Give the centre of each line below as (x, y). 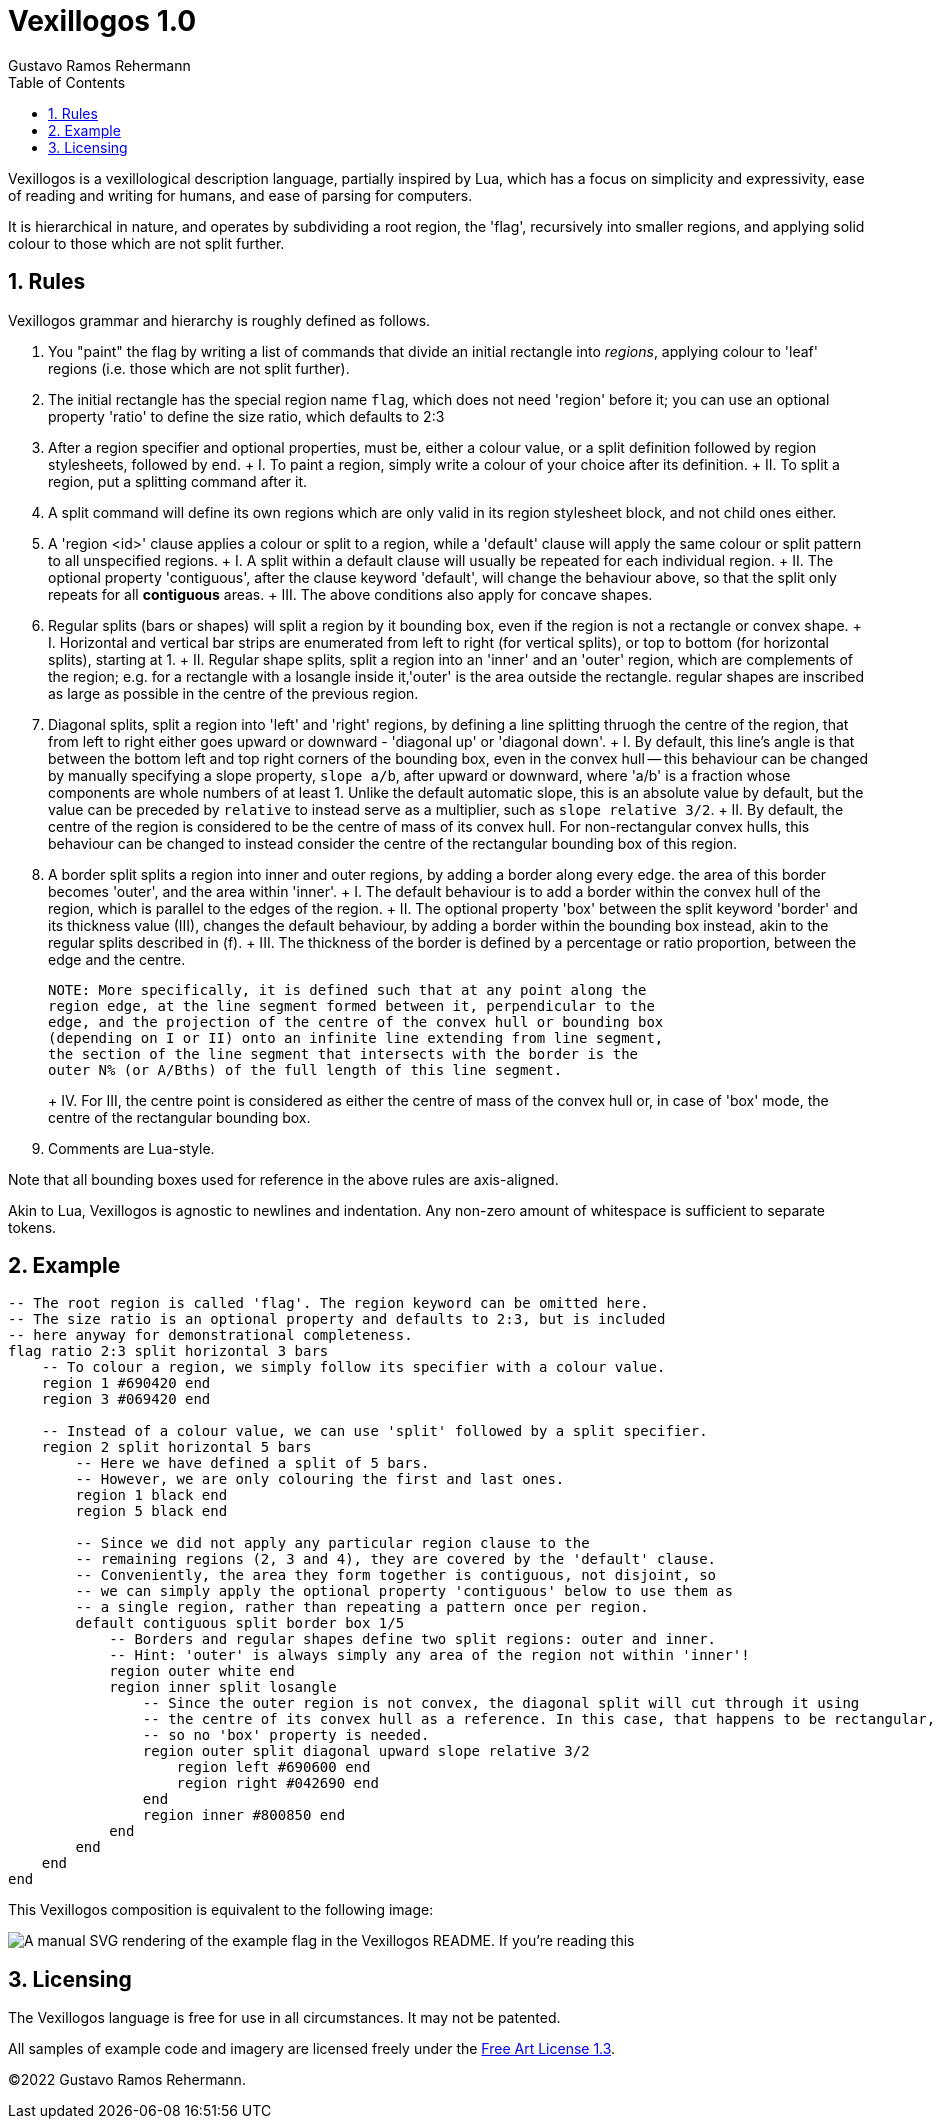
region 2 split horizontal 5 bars (176, 1447)
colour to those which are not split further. (146, 243)
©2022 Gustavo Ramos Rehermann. (127, 2080)
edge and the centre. (117, 959)
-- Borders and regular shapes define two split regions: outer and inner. (413, 1639)
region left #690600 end (273, 1767)
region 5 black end (151, 1511)
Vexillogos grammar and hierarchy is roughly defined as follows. (219, 320)
